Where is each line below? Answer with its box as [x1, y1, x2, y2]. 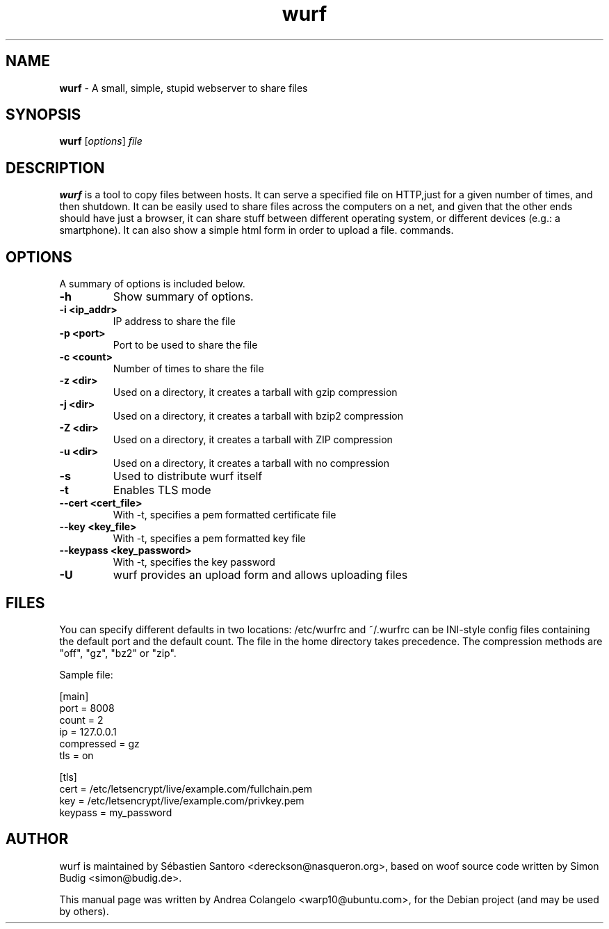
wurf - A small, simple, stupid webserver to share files [59, 81, 308, 94]
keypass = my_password [59, 806, 172, 818]
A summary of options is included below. [59, 278, 245, 290]
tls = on [59, 749, 94, 761]
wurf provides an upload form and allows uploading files [113, 568, 408, 582]
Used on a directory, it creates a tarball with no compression [113, 457, 390, 470]
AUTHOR [6, 830, 69, 848]
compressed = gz [59, 737, 140, 749]
